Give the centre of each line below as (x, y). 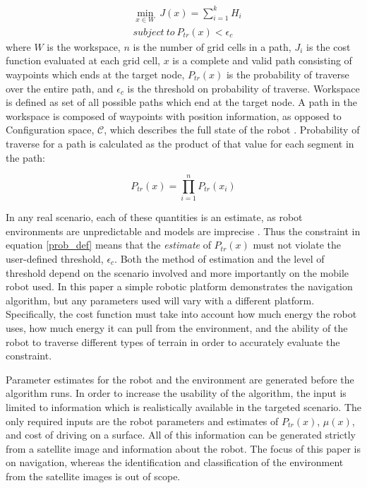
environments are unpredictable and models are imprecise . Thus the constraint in (183, 231)
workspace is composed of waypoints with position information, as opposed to (174, 115)
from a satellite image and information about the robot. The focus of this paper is (183, 448)
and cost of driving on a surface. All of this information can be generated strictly (181, 435)
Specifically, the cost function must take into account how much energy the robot (181, 314)
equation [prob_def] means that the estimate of (108, 245)
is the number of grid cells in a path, (212, 46)
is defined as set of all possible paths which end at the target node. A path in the (181, 102)
